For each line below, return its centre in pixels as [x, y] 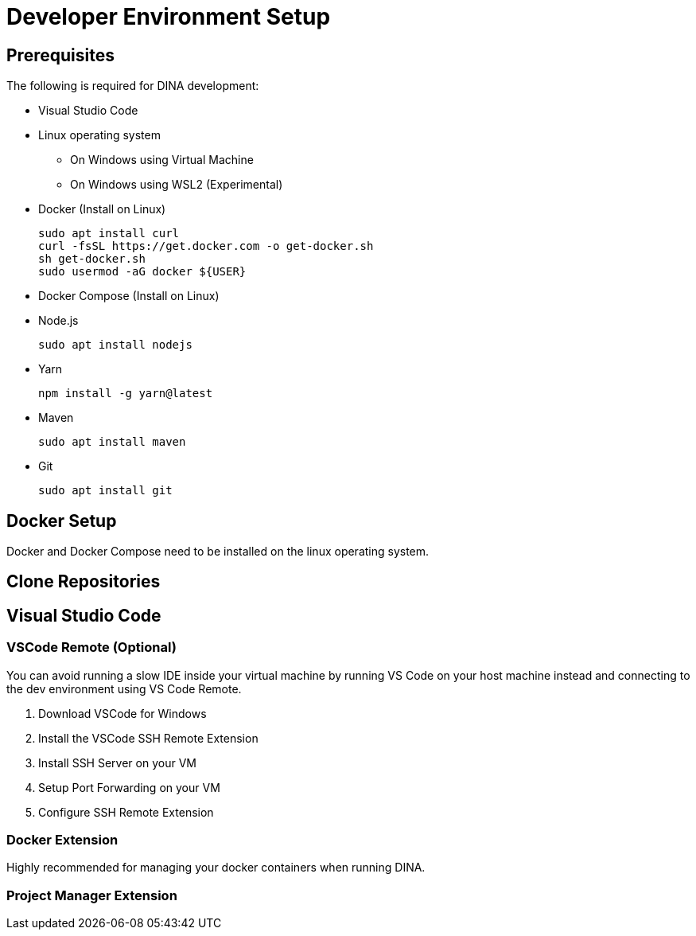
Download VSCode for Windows [122, 713]
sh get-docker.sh [92, 259]
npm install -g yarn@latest [126, 394]
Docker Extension [62, 840]
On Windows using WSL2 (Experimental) [177, 185]
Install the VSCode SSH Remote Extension [148, 738]
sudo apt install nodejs [115, 345]
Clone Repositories [84, 582]
